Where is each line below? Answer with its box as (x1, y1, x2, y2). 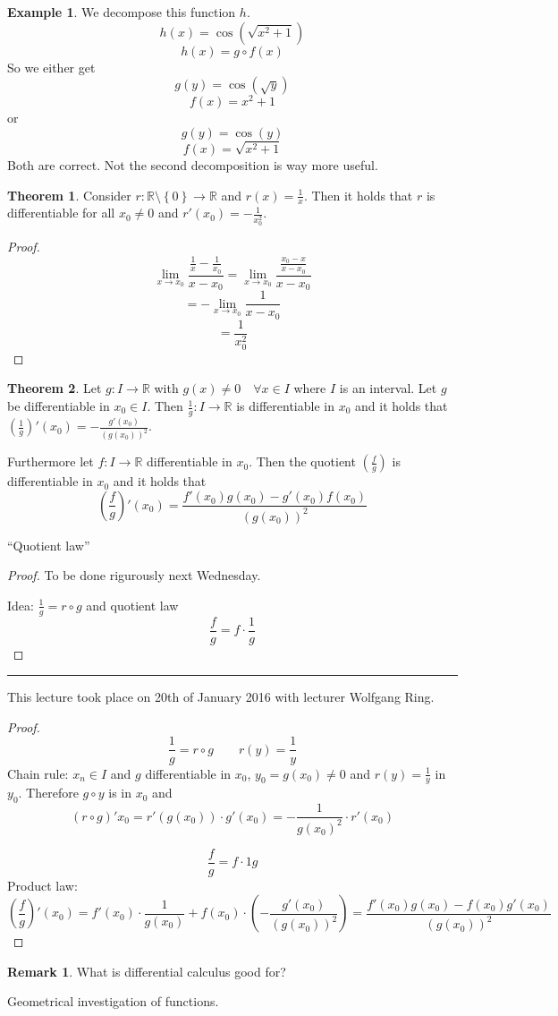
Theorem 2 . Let (7, 379, 102, 397)
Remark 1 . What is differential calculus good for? (7, 961, 286, 980)
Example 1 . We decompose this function (7, 3, 236, 21)
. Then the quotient (249, 452, 356, 471)
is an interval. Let (339, 379, 437, 397)
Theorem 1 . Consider (7, 185, 131, 204)
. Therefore (18, 783, 79, 802)
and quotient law (86, 595, 179, 614)
